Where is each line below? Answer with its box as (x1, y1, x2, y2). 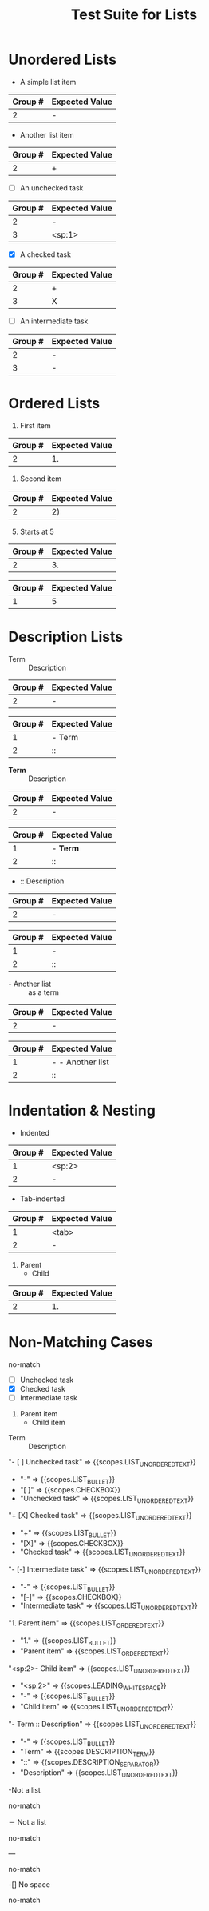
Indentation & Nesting (8, 1102, 156, 1120)
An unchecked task (19, 182, 84, 193)
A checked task (19, 250, 72, 259)
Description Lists (8, 628, 124, 646)
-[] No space (8, 1879, 50, 1889)
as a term (28, 988, 60, 997)
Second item (19, 474, 62, 483)
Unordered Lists (8, 50, 117, 69)
